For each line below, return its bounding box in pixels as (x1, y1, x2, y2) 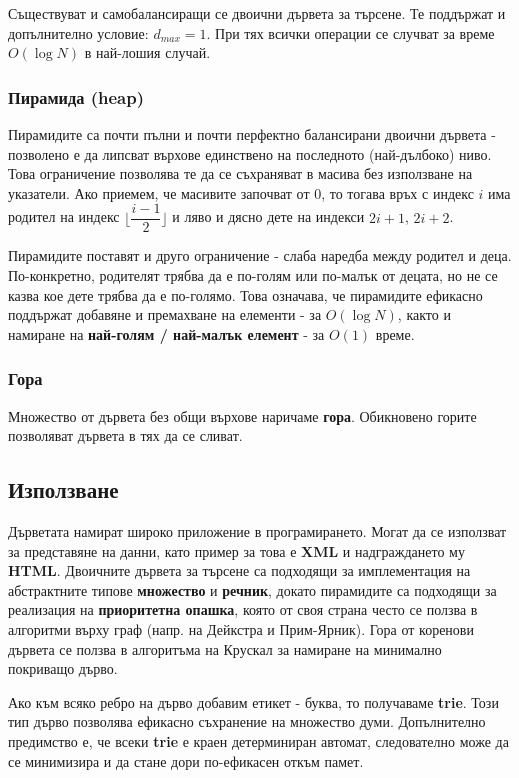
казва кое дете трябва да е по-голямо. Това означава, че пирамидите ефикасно (8, 284, 483, 305)
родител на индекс (8, 206, 120, 227)
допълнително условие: (8, 22, 149, 43)
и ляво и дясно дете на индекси (172, 206, 365, 227)
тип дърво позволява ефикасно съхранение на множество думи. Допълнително (8, 711, 486, 732)
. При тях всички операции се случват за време (206, 22, 495, 43)
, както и (397, 304, 451, 325)
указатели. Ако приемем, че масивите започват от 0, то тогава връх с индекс (8, 182, 474, 203)
